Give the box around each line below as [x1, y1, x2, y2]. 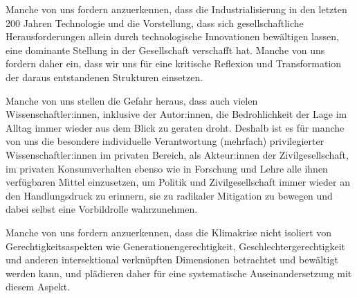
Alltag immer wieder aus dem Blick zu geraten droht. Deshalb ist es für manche [6, 120, 345, 134]
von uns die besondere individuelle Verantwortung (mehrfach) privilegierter [6, 134, 324, 148]
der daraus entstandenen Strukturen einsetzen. [6, 69, 203, 84]
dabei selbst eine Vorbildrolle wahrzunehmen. [6, 202, 198, 216]
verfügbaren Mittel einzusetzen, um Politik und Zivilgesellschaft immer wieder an [6, 175, 350, 189]
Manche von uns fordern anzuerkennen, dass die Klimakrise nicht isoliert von [6, 225, 332, 239]
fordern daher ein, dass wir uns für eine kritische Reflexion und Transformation [6, 56, 342, 71]
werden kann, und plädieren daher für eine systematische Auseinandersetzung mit [6, 265, 352, 280]
